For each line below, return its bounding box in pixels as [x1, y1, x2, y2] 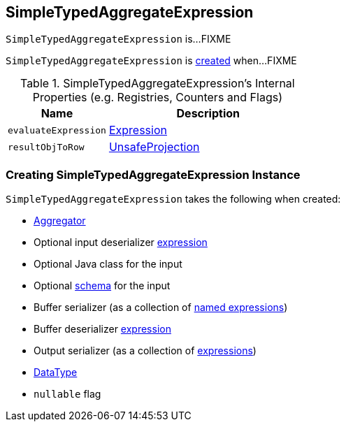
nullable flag [34, 388, 101, 400]
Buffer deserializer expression [34, 323, 171, 335]
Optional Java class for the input [34, 258, 182, 270]
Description [176, 106, 240, 121]
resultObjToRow [8, 141, 85, 152]
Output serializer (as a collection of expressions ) [34, 345, 257, 357]
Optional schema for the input [34, 280, 171, 292]
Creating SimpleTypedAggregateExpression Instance [6, 167, 301, 182]
